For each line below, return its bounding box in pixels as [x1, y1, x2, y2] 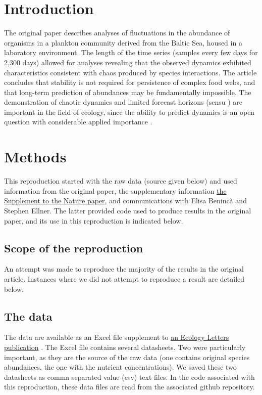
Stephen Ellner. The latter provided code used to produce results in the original [4, 205, 251, 215]
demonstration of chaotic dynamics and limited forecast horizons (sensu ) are [4, 97, 242, 107]
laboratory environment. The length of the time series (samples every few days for [4, 47, 258, 58]
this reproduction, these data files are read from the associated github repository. [4, 381, 255, 392]
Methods [4, 146, 67, 167]
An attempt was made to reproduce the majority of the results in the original [4, 264, 244, 274]
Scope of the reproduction [4, 240, 143, 255]
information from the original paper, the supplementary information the [4, 185, 227, 196]
